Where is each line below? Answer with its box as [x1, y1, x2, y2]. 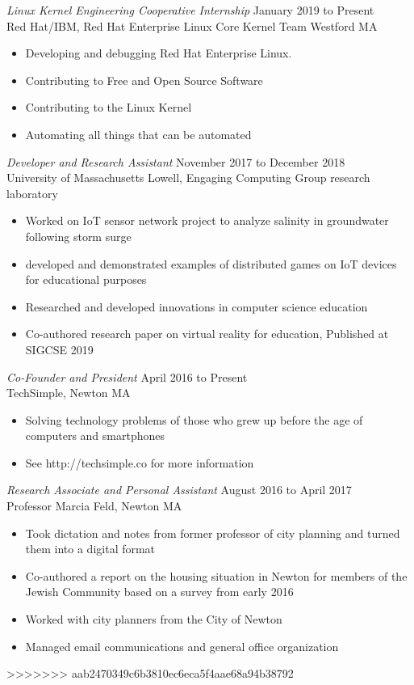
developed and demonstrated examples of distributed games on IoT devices [25, 255, 397, 272]
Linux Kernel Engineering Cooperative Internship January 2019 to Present [6, 2, 374, 18]
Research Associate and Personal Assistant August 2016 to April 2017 [6, 481, 352, 498]
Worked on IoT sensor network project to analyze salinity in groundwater [25, 212, 389, 229]
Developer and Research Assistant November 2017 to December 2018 [6, 153, 345, 170]
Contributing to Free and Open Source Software [25, 71, 263, 88]
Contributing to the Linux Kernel [25, 99, 192, 116]
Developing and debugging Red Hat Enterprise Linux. [25, 44, 292, 61]
